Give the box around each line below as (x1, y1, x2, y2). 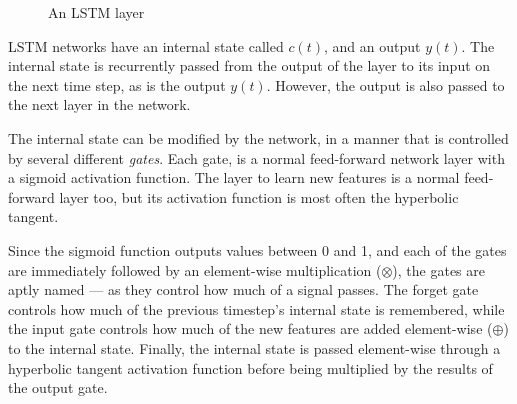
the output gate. (8, 377, 108, 398)
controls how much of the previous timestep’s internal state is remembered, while (8, 298, 505, 319)
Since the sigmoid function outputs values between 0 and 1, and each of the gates (8, 239, 507, 260)
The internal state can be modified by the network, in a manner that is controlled (8, 127, 509, 148)
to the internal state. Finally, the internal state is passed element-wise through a (8, 337, 501, 358)
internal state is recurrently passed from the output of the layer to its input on (8, 55, 491, 76)
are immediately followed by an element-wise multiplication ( (8, 259, 382, 280)
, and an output (324, 35, 421, 56)
